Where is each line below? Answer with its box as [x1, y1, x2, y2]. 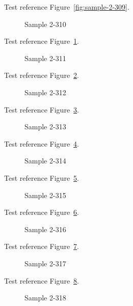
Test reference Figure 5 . [4, 172, 79, 183]
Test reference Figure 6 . [4, 207, 79, 217]
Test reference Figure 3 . [4, 104, 79, 115]
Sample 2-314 [24, 155, 66, 166]
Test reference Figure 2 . [4, 70, 79, 80]
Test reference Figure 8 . [4, 275, 79, 286]
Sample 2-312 [24, 87, 66, 97]
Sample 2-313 [24, 121, 66, 132]
